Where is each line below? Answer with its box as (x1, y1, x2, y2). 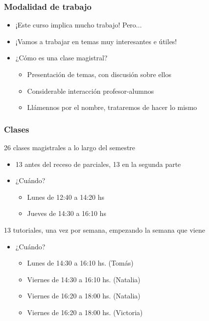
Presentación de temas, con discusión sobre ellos (27, 69, 171, 79)
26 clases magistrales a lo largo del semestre (4, 142, 136, 152)
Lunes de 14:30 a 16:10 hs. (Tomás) (27, 258, 134, 268)
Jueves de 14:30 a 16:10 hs (27, 208, 106, 218)
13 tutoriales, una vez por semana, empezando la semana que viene (4, 224, 205, 235)
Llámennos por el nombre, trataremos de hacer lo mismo (27, 102, 197, 112)
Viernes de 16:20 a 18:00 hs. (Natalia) (27, 291, 140, 301)
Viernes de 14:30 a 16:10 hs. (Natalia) (27, 274, 140, 284)
